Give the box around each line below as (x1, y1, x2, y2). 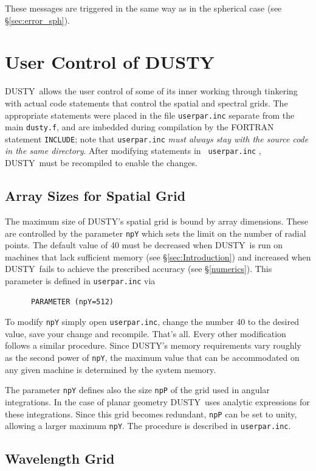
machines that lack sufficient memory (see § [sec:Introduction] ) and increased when (5, 250, 311, 263)
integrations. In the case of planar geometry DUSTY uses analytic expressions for (5, 395, 310, 408)
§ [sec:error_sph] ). (5, 13, 70, 26)
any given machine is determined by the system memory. (5, 363, 216, 375)
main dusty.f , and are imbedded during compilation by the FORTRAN (5, 120, 274, 133)
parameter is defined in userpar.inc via (5, 274, 156, 287)
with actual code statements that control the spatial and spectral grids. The (5, 96, 288, 109)
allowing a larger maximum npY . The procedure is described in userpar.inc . (5, 419, 291, 432)
